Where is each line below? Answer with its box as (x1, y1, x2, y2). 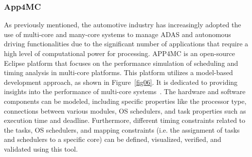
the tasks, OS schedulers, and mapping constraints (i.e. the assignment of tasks (4, 124, 240, 135)
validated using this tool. (4, 143, 78, 154)
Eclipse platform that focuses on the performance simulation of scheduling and (4, 58, 238, 68)
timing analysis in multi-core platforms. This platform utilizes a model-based (4, 67, 233, 78)
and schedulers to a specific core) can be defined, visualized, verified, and (4, 134, 221, 144)
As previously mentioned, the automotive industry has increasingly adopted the (4, 20, 241, 30)
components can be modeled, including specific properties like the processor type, (4, 96, 247, 106)
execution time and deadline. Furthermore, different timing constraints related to (4, 115, 246, 125)
